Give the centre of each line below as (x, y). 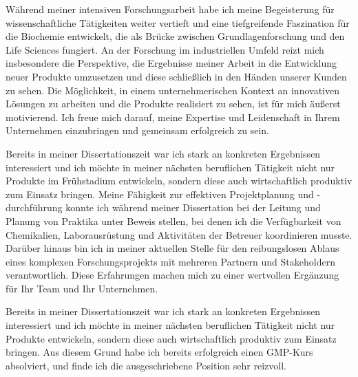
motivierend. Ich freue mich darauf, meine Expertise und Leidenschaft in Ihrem (173, 117)
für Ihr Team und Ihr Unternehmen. (82, 288)
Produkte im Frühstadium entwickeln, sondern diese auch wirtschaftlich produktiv (179, 181)
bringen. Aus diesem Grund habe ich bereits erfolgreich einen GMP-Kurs (159, 352)
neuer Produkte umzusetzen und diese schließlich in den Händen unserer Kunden (176, 76)
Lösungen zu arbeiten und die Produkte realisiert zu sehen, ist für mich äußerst (173, 104)
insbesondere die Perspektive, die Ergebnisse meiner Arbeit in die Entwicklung (171, 63)
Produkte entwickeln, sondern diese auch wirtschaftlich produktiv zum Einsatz (171, 338)
